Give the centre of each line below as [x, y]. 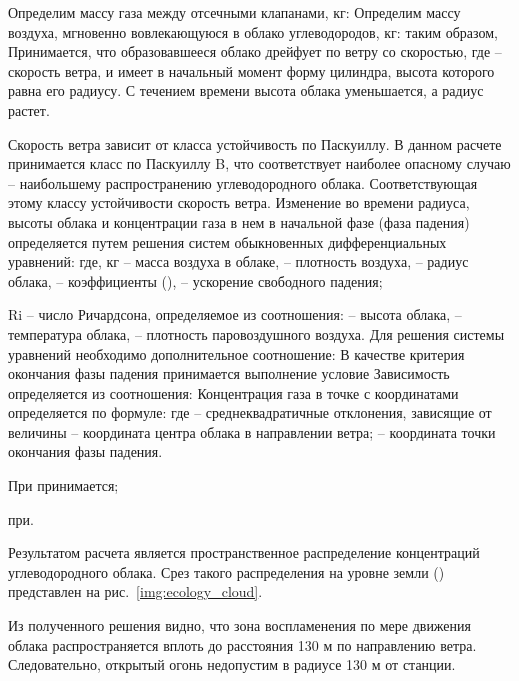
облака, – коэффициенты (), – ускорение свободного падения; [195, 280]
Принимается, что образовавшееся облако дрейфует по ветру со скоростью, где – [255, 51]
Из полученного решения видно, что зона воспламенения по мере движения [239, 625]
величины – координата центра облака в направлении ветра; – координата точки [252, 431]
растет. [29, 109]
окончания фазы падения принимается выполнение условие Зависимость [229, 373]
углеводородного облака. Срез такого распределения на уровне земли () [226, 571]
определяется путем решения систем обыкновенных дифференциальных [227, 241]
